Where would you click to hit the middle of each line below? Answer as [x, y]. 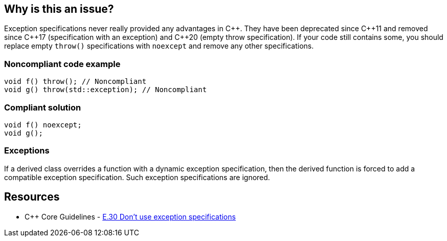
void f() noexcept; [43, 125]
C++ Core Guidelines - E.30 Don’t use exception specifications [130, 216]
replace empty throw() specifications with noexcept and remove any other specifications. [159, 46]
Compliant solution [43, 107]
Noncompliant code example [62, 64]
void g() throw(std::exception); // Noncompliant [106, 90]
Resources [32, 197]
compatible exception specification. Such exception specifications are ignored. [137, 177]
